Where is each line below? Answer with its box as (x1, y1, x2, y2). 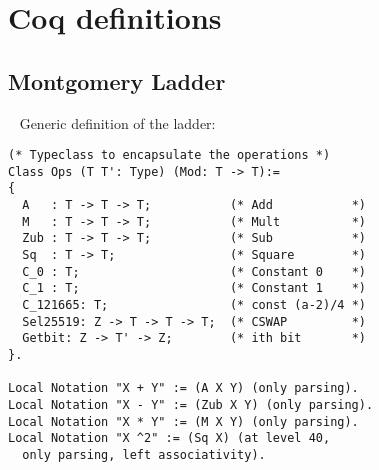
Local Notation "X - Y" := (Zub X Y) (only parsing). (8, 398, 374, 413)
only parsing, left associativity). (22, 447, 266, 462)
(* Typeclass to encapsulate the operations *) (8, 148, 331, 163)
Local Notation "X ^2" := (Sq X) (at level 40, (8, 431, 331, 446)
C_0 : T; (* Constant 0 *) (22, 264, 366, 279)
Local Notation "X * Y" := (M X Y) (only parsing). (8, 414, 359, 429)
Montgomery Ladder (8, 65, 226, 96)
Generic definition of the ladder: (19, 112, 216, 133)
